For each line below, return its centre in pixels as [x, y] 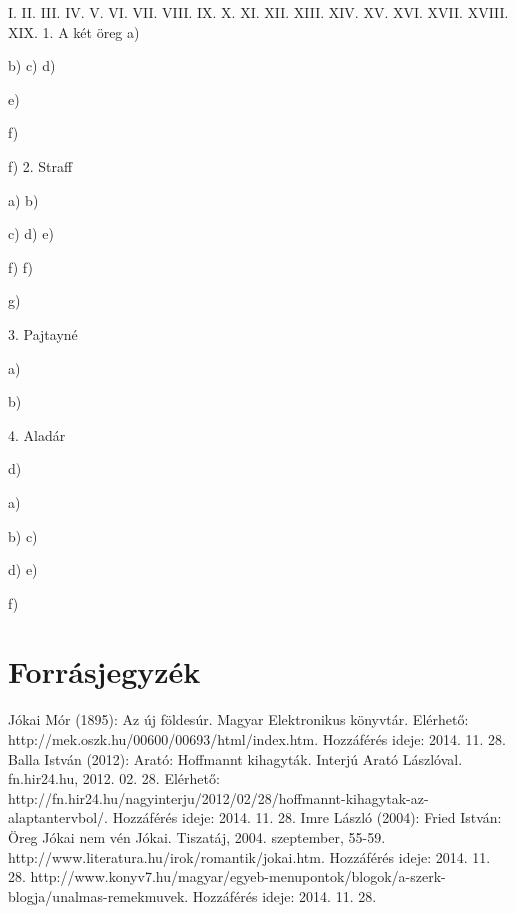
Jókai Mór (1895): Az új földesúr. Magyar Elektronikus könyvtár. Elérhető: [238, 719]
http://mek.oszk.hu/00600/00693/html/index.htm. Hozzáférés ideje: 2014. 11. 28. [257, 739]
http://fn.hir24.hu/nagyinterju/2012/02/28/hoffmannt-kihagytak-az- [218, 797]
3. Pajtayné [43, 333]
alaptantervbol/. [58, 817]
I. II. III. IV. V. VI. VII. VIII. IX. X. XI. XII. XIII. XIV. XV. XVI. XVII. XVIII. [258, 12]
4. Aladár [37, 434]
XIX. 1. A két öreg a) [74, 31]
